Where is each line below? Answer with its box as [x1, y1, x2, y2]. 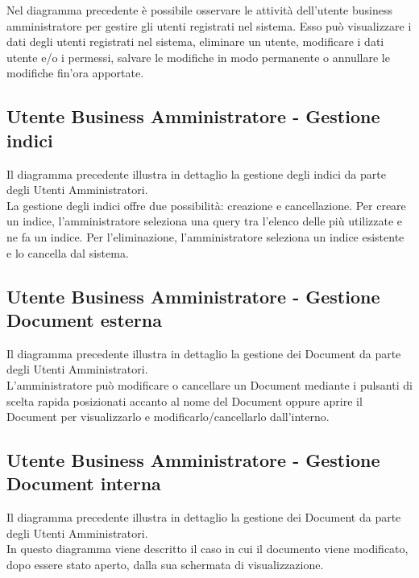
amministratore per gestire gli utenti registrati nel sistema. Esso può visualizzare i [6, 17, 412, 34]
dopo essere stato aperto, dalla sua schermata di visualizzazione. [6, 556, 324, 573]
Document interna [6, 471, 161, 496]
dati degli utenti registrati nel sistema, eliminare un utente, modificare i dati [6, 33, 384, 50]
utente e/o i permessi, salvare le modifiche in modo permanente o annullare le [6, 48, 390, 65]
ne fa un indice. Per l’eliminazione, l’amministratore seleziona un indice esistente [6, 228, 404, 245]
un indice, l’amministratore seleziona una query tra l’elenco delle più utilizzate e [6, 213, 403, 229]
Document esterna [6, 307, 162, 332]
